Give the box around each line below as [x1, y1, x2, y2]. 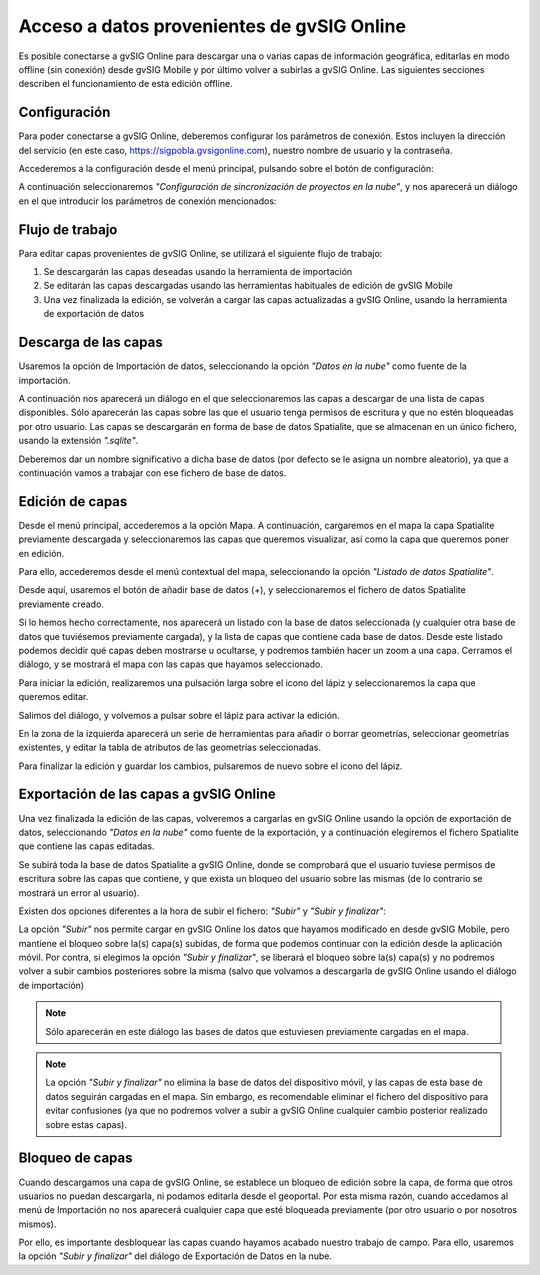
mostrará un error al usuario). [18, 886, 140, 899]
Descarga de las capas [18, 334, 164, 351]
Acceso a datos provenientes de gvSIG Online [18, 15, 407, 37]
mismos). [18, 1218, 57, 1230]
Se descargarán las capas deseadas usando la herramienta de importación [43, 266, 353, 278]
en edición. [18, 547, 65, 559]
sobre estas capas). [45, 1118, 127, 1130]
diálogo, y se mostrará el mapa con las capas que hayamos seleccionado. [18, 658, 324, 670]
